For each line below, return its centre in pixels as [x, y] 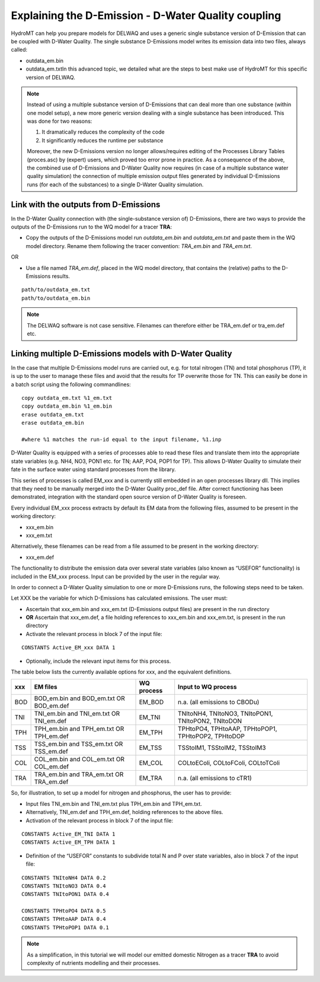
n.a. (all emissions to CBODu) [219, 702]
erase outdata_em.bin [53, 423]
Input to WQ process [207, 687]
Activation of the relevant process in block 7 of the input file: [100, 820]
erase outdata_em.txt [53, 414]
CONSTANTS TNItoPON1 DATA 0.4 [65, 894]
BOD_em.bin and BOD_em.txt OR [80, 698]
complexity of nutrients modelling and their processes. [93, 963]
